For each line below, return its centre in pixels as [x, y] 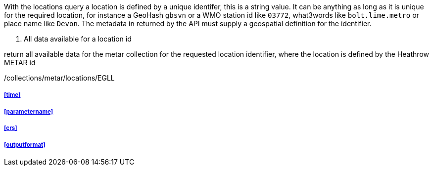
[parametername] [29, 111]
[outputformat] [25, 145]
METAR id [20, 63]
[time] [12, 95]
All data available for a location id [78, 39]
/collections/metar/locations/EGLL [59, 78]
